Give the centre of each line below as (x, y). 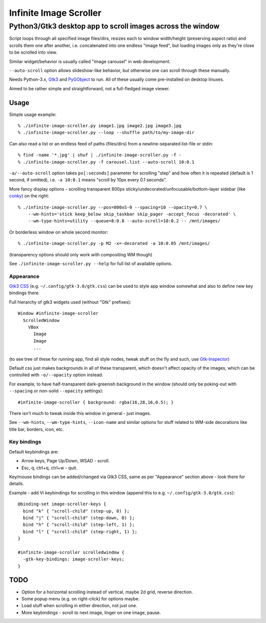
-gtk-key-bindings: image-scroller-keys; (74, 559)
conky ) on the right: (29, 196)
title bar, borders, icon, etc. (36, 429)
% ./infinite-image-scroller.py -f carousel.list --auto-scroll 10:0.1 (106, 162)
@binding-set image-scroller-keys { (62, 504)
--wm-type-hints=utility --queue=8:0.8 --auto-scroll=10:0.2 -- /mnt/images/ (124, 221)
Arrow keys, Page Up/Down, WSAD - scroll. (66, 461)
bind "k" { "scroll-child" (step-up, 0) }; (76, 511)
